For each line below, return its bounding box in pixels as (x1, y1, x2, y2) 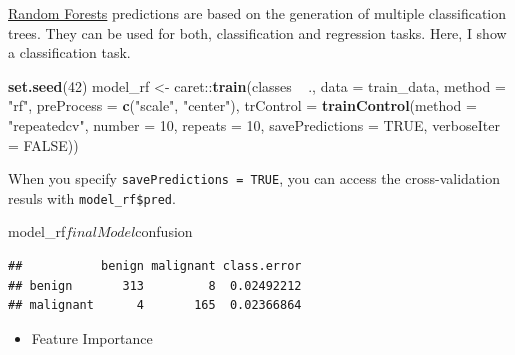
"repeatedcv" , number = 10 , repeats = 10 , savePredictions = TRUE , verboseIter (8, 114, 500, 135)
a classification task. (8, 42, 131, 63)
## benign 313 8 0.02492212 (8, 278, 302, 293)
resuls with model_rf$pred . (8, 187, 176, 208)
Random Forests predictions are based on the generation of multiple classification (8, 3, 507, 23)
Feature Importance (31, 327, 153, 348)
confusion (135, 221, 193, 242)
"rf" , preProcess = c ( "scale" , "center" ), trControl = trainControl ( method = (8, 95, 477, 116)
